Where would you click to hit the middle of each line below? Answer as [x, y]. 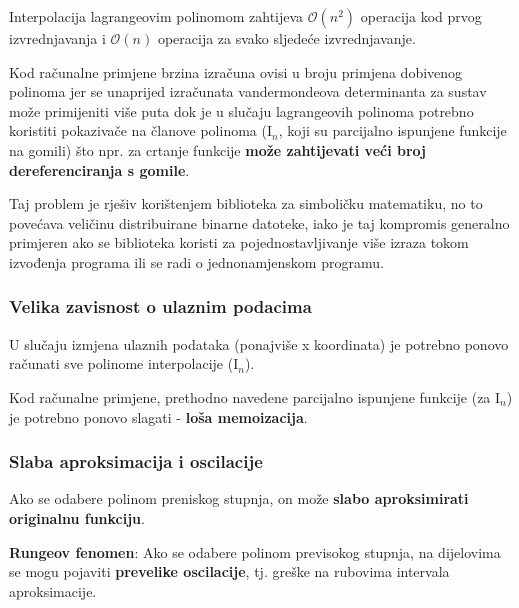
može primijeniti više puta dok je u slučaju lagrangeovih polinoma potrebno [241, 110]
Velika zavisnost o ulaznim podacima [160, 306]
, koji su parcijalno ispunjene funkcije [392, 130]
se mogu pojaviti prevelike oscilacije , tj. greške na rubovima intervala [229, 571]
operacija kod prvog [421, 16]
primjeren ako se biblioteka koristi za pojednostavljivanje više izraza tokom [239, 242]
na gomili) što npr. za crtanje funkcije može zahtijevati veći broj [218, 149]
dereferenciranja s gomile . [99, 169]
